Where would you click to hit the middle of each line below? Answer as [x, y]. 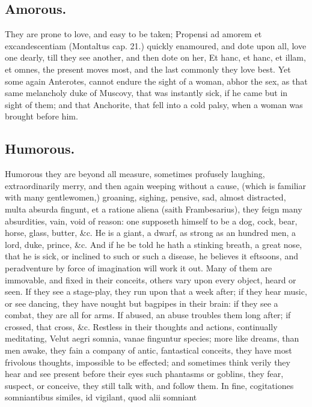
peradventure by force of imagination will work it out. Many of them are [139, 267]
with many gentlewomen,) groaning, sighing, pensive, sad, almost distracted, [145, 197]
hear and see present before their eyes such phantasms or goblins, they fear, [144, 374]
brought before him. [41, 116]
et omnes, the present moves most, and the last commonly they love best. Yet [148, 69]
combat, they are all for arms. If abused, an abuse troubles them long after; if [148, 315]
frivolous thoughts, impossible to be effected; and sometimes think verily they [148, 362]
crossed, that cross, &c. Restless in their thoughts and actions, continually [141, 326]
